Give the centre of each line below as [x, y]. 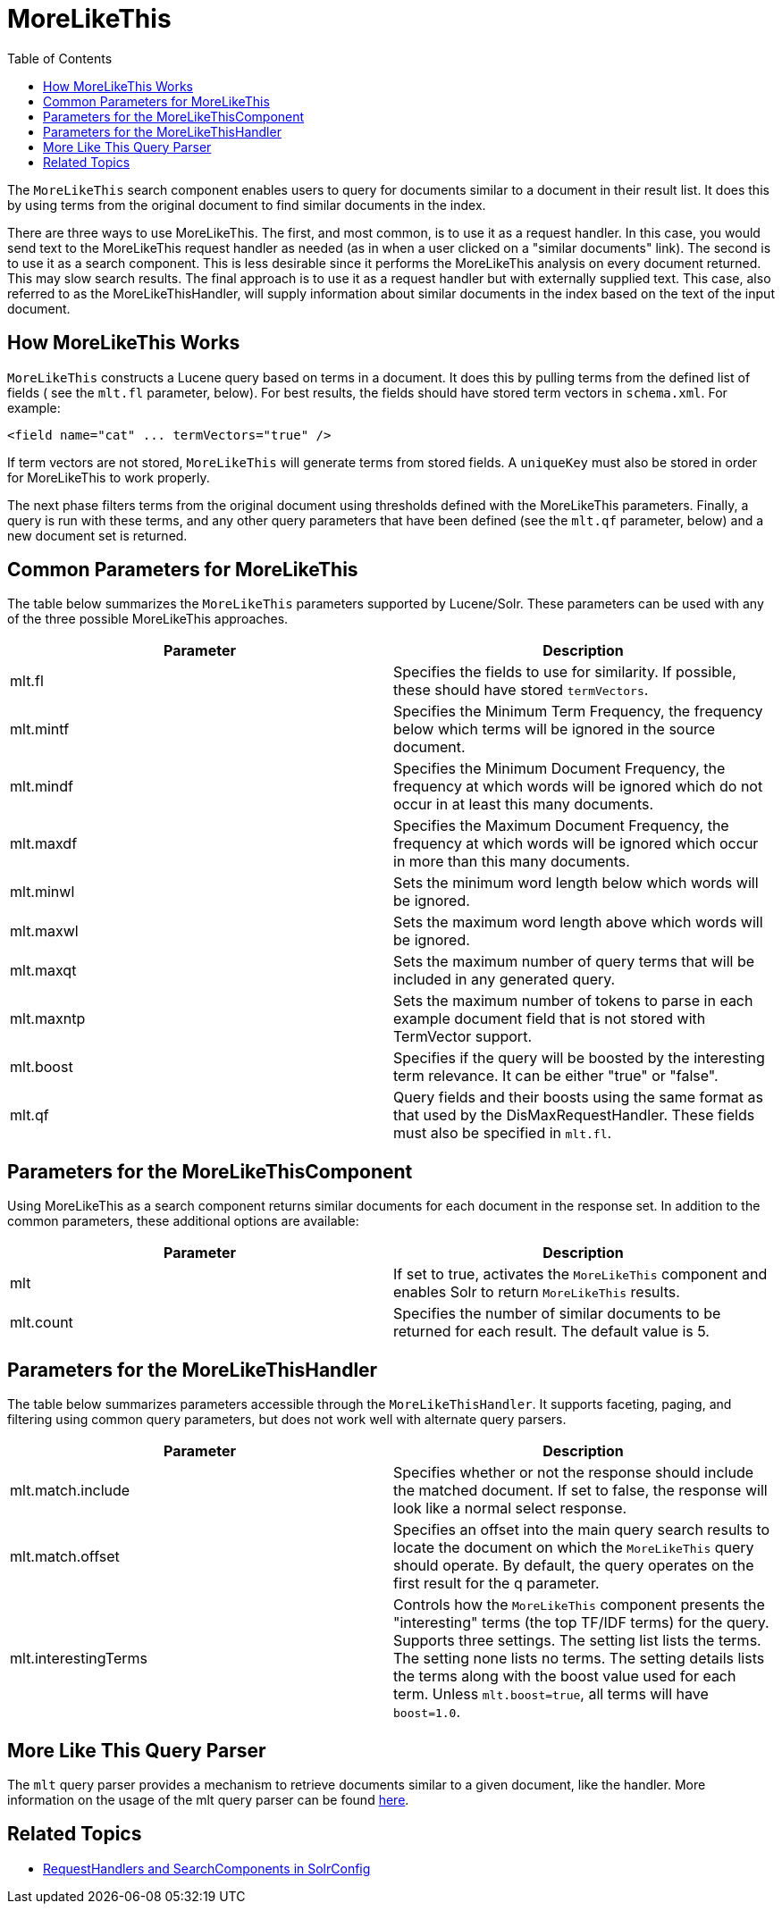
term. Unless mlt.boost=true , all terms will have [551, 1694]
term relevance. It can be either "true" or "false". [556, 1076]
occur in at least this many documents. [524, 805]
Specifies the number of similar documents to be [557, 1314]
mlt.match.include [70, 1491]
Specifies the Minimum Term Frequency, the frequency [578, 712]
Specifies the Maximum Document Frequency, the [561, 826]
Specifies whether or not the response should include [574, 1473]
